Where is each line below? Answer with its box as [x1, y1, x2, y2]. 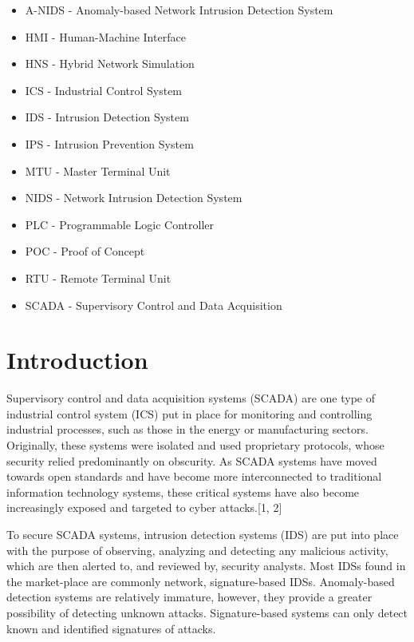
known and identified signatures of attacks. [6, 620, 216, 636]
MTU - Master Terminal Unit [25, 162, 171, 179]
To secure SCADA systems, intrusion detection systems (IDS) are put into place [6, 526, 399, 542]
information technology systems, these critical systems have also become [6, 483, 360, 500]
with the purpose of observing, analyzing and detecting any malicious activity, [6, 541, 388, 558]
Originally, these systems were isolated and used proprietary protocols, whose [6, 437, 384, 454]
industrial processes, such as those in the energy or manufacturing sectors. [6, 421, 369, 438]
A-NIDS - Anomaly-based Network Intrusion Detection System [25, 2, 333, 18]
